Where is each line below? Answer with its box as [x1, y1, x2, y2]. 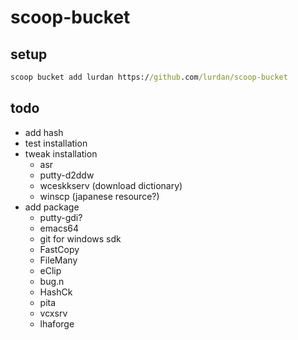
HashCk [39, 286, 73, 298]
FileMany [39, 254, 78, 266]
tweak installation [24, 147, 98, 160]
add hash [24, 126, 64, 138]
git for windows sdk [39, 232, 122, 245]
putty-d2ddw [39, 169, 95, 181]
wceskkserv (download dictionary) [39, 179, 183, 191]
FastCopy [39, 243, 80, 255]
